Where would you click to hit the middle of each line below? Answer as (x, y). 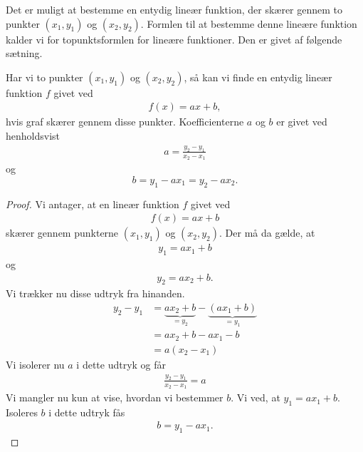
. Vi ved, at (256, 397)
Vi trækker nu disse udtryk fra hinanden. (95, 293)
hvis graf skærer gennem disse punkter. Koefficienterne (125, 122)
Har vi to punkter (44, 77)
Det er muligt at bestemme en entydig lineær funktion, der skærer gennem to (174, 9)
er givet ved (302, 122)
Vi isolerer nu (35, 364)
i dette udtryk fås (87, 412)
